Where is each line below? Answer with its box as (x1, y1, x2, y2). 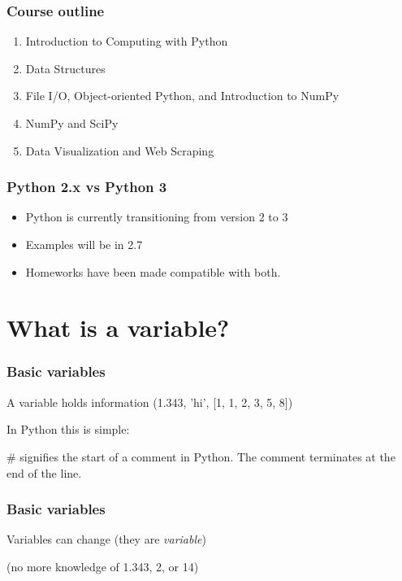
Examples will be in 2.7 (25, 236, 143, 252)
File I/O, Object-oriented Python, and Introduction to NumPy (25, 87, 339, 104)
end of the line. (6, 464, 82, 481)
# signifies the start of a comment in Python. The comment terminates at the (6, 448, 396, 465)
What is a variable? (6, 311, 230, 344)
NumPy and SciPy (25, 115, 119, 131)
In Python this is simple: (6, 421, 130, 438)
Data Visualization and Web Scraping (25, 142, 214, 159)
